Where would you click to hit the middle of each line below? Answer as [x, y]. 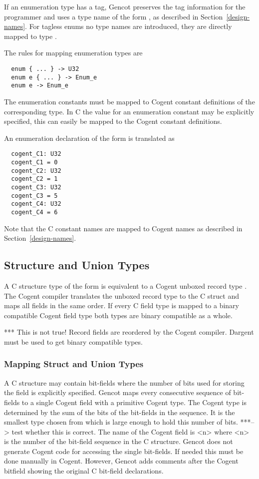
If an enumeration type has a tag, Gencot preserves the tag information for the [125, 6]
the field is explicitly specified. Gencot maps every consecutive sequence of [118, 392]
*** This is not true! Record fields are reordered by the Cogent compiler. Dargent [129, 332]
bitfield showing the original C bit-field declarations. [84, 471]
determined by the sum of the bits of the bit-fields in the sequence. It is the [120, 412]
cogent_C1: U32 [36, 154]
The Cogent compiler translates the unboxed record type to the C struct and [122, 295]
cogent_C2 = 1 [34, 179]
